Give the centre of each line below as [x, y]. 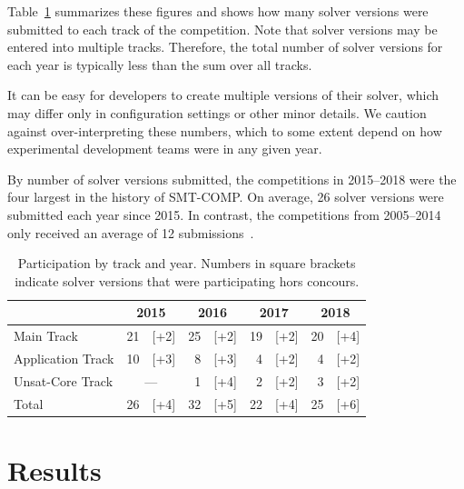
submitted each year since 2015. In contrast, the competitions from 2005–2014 [224, 214]
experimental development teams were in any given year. [165, 149]
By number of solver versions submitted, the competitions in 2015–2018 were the [232, 179]
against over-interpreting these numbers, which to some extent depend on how [225, 130]
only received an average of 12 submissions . [131, 232]
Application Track [64, 358]
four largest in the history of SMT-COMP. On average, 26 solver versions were [226, 197]
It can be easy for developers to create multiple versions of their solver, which [223, 95]
